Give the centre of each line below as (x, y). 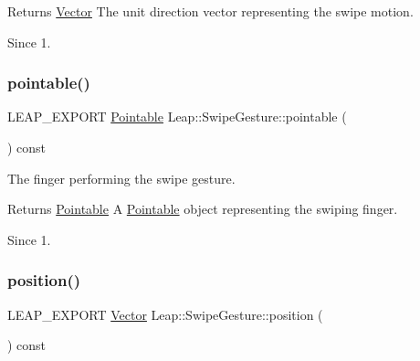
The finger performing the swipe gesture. (121, 178)
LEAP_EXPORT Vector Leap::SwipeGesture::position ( (165, 314)
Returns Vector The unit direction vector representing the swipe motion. (210, 11)
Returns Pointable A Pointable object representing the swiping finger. (203, 209)
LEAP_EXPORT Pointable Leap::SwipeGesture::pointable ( (177, 117)
